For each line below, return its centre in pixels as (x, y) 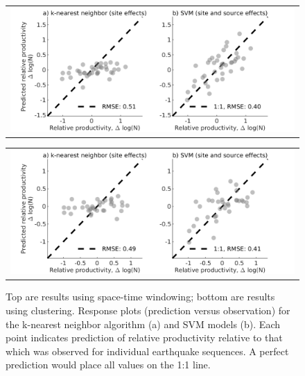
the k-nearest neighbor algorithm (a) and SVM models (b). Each (143, 324)
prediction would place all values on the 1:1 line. (108, 365)
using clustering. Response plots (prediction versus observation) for (148, 310)
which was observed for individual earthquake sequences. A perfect (147, 351)
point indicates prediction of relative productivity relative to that (144, 337)
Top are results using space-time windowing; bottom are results (140, 297)
